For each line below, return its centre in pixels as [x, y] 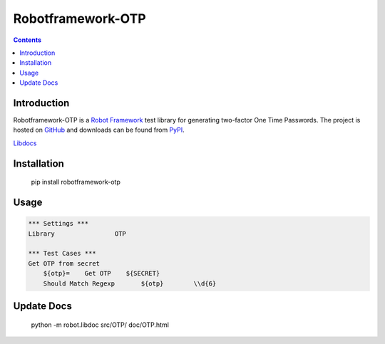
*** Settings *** [58, 224]
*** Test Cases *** [62, 254]
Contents [27, 40]
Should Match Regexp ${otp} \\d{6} [130, 283]
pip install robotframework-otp [76, 182]
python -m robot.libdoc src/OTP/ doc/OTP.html [100, 325]
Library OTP [77, 234]
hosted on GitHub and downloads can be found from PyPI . [99, 130]
